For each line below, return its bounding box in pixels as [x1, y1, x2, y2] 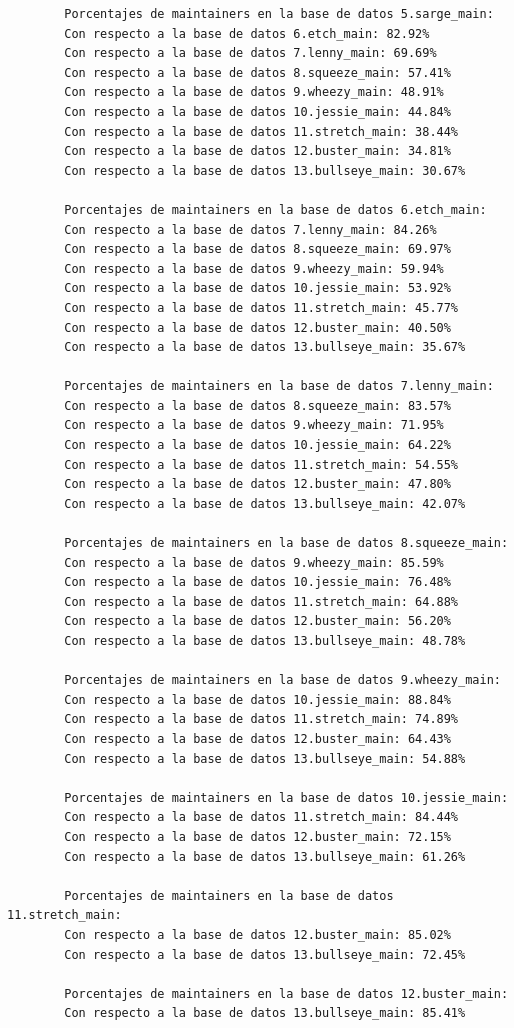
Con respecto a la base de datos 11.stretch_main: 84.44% [64, 810, 459, 825]
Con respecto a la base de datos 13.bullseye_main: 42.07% [64, 496, 466, 511]
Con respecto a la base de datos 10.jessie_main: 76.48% [64, 575, 451, 590]
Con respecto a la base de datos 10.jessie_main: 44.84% [64, 104, 451, 119]
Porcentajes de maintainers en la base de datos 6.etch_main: [64, 202, 487, 217]
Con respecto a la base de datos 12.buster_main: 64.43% [64, 731, 451, 746]
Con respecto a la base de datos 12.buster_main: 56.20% [64, 614, 451, 629]
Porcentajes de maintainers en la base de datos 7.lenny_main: [64, 379, 494, 394]
